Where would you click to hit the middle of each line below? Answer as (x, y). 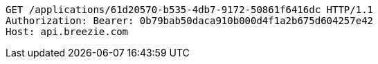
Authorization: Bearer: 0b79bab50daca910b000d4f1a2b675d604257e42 (190, 21)
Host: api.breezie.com (67, 32)
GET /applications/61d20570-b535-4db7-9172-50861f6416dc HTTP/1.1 (190, 10)
